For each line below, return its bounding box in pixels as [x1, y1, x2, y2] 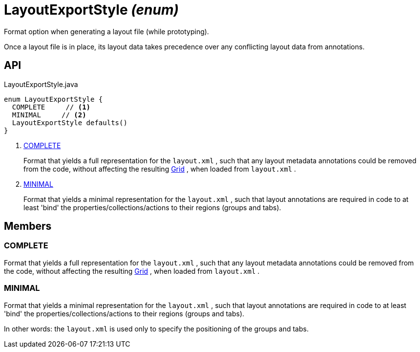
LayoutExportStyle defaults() [12, 118, 127, 127]
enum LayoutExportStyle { [4, 95, 103, 103]
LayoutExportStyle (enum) [4, 1, 179, 18]
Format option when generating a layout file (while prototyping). [4, 27, 209, 36]
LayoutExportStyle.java [4, 80, 78, 88]
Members [4, 220, 52, 233]
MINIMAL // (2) [12, 110, 86, 119]
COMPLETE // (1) [12, 103, 91, 111]
